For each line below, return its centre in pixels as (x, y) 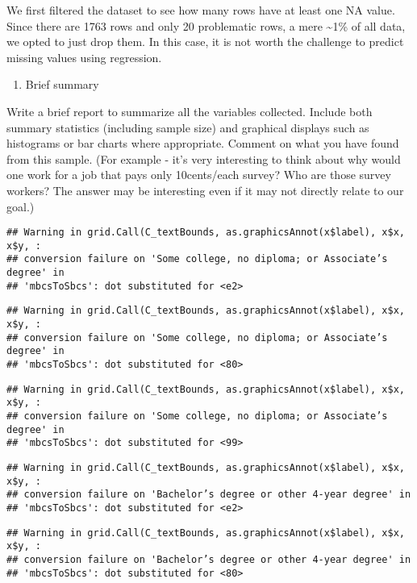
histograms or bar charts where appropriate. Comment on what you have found (203, 143)
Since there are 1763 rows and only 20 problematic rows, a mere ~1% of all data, (206, 25)
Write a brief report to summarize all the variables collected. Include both (190, 111)
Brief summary (62, 84)
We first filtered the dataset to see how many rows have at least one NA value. (201, 10)
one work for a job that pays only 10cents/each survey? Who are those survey (199, 175)
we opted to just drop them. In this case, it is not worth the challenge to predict (205, 42)
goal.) (21, 206)
